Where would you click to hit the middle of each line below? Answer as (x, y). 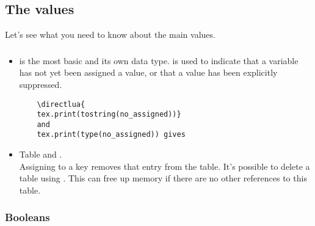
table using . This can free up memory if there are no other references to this (163, 178)
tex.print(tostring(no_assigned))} (109, 115)
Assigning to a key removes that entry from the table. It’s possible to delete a (165, 166)
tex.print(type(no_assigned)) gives (111, 135)
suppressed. (41, 84)
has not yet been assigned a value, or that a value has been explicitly (148, 72)
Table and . (41, 154)
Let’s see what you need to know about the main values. (110, 35)
